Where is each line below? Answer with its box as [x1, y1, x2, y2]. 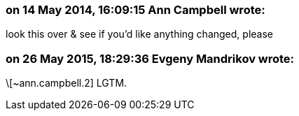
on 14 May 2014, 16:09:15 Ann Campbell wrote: [6, 3, 265, 17]
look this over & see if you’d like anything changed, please [6, 28, 273, 41]
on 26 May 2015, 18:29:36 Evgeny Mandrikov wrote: [6, 51, 295, 66]
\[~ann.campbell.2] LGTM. [6, 77, 127, 89]
